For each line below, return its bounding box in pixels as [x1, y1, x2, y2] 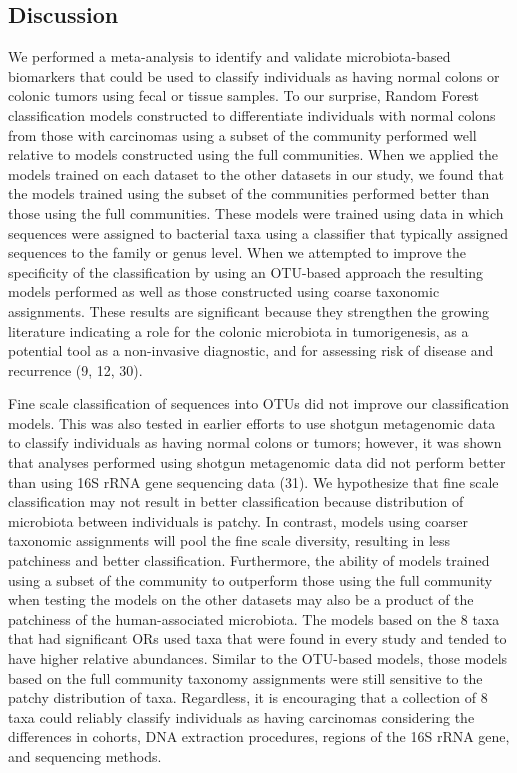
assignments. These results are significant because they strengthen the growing [8, 300, 490, 321]
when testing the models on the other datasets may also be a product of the [8, 589, 474, 610]
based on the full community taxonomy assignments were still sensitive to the [8, 667, 483, 688]
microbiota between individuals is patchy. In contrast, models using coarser [8, 510, 468, 531]
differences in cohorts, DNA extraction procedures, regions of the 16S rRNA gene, [8, 726, 510, 747]
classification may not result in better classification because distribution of [8, 491, 464, 512]
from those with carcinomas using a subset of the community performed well [8, 124, 477, 145]
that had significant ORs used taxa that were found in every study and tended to [8, 628, 507, 649]
